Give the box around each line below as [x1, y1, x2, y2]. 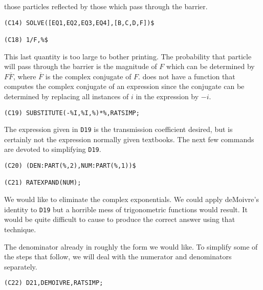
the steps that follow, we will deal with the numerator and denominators [4, 251, 232, 262]
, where [13, 71, 36, 81]
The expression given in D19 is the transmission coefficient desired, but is [4, 124, 233, 135]
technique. [4, 224, 36, 234]
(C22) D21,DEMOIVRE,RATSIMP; [4, 279, 103, 287]
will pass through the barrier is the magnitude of [4, 61, 157, 72]
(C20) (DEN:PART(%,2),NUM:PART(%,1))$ [4, 162, 136, 170]
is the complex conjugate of [45, 71, 131, 81]
